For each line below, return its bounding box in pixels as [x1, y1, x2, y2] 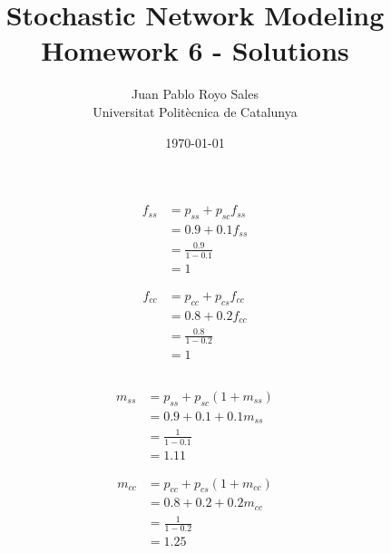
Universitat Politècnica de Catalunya [93, 102, 298, 121]
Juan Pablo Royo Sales [132, 84, 259, 103]
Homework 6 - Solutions [41, 32, 349, 69]
